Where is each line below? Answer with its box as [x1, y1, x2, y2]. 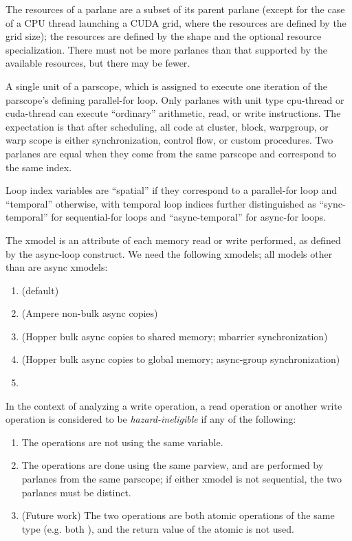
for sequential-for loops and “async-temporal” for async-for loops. [51, 210, 327, 224]
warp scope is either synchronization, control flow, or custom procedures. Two [5, 133, 333, 147]
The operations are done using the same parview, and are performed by [21, 458, 324, 472]
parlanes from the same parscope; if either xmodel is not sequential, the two [21, 472, 342, 486]
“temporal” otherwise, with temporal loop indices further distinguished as [5, 196, 316, 210]
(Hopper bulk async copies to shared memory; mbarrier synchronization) [21, 329, 328, 343]
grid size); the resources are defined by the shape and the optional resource [5, 29, 322, 43]
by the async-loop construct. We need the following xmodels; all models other [5, 246, 333, 261]
